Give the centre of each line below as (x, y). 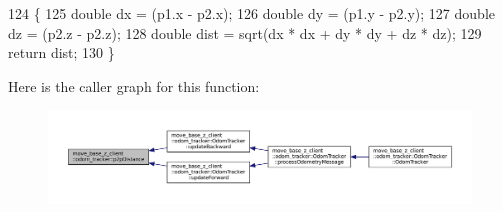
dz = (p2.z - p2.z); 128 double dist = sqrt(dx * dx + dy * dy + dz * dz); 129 (245, 32)
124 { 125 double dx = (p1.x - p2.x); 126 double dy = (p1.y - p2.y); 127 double (251, 13)
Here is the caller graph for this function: (134, 85)
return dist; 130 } (61, 52)
